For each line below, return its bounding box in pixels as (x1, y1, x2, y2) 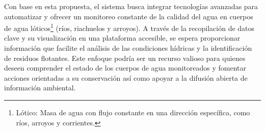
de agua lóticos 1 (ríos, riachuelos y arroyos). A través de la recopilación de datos (4, 21, 255, 33)
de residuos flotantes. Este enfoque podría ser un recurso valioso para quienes (4, 52, 246, 63)
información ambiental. (4, 82, 76, 93)
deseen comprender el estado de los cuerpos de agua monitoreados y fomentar (4, 62, 246, 73)
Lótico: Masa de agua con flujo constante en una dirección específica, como (16, 107, 250, 117)
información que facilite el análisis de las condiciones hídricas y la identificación (4, 43, 252, 53)
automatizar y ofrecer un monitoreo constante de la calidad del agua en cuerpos (4, 11, 253, 21)
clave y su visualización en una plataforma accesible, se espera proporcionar (4, 32, 241, 43)
